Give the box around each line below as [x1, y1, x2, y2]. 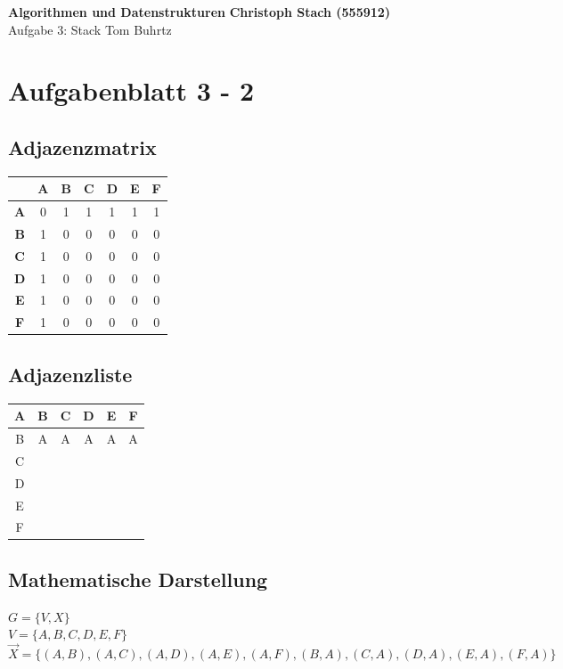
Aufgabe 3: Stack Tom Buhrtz [8, 20, 172, 38]
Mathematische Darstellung [8, 565, 268, 592]
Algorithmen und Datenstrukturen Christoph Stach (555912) [8, 3, 391, 20]
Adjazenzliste [8, 360, 133, 388]
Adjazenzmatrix [8, 133, 157, 160]
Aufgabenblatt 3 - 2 [8, 72, 255, 109]
